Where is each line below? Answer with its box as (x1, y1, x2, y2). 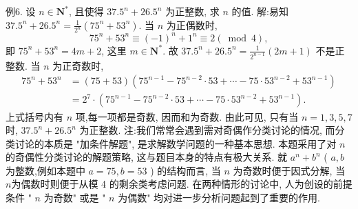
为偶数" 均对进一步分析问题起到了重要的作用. (118, 190, 320, 205)
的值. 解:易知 (231, 4, 288, 18)
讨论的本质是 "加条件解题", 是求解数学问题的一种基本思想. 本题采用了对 (14, 136, 337, 150)
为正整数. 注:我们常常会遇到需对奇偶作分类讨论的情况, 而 (79, 123, 335, 137)
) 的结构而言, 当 (150, 163, 221, 177)
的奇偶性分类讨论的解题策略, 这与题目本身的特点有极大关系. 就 (6, 150, 288, 164)
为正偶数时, (166, 17, 218, 32)
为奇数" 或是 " (43, 190, 106, 205)
